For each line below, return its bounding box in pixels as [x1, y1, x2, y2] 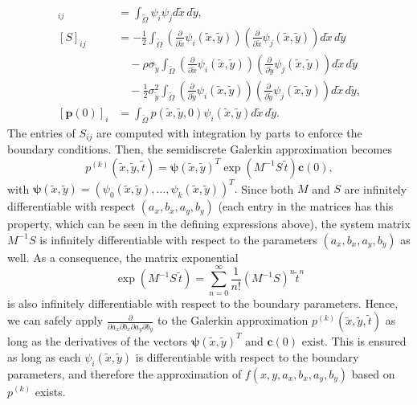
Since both [241, 180, 294, 197]
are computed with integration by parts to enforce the [96, 124, 362, 141]
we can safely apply [7, 312, 104, 329]
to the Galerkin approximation [157, 312, 309, 329]
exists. [35, 382, 66, 399]
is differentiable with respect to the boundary [135, 348, 359, 365]
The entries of [7, 124, 76, 141]
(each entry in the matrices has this [218, 198, 394, 215]
